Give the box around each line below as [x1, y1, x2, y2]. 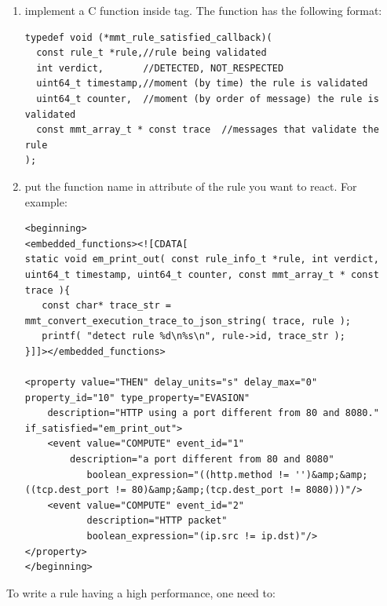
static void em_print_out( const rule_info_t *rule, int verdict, [24, 254, 379, 265]
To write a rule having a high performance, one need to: [6, 584, 276, 601]
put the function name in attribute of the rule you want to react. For [24, 177, 357, 194]
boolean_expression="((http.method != [86, 469, 290, 480]
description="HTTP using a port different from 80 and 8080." [47, 407, 379, 419]
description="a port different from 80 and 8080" [70, 454, 334, 465]
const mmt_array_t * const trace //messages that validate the [36, 124, 379, 136]
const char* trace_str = [42, 300, 171, 312]
